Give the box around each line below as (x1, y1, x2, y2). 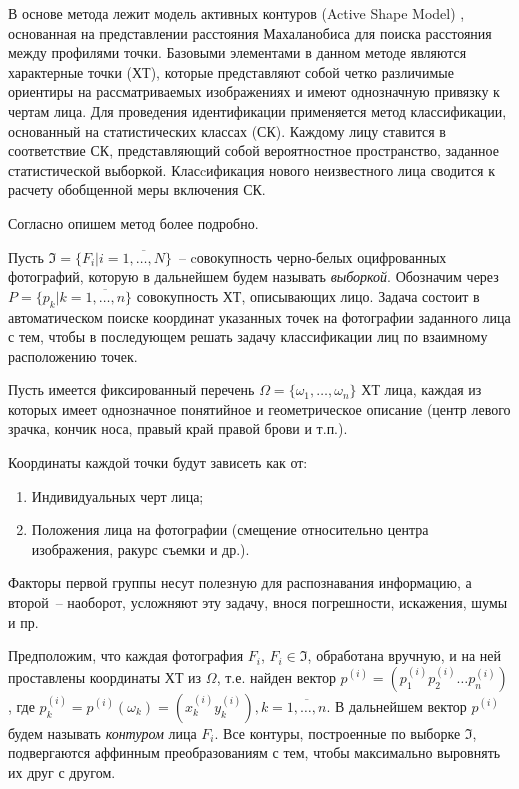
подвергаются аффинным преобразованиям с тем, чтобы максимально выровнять (8, 742, 501, 763)
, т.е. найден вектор (216, 666, 336, 687)
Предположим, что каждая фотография (8, 645, 244, 666)
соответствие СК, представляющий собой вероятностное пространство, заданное (8, 140, 499, 161)
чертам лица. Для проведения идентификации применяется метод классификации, (8, 100, 507, 121)
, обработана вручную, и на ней (307, 645, 501, 666)
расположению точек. (8, 345, 138, 366)
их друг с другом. (8, 762, 116, 783)
